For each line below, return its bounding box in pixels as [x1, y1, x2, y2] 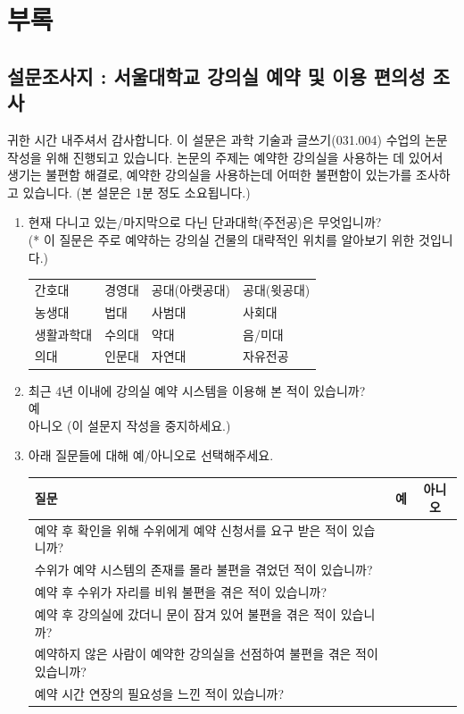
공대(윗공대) [243, 280, 311, 298]
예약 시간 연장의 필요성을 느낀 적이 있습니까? [34, 684, 285, 702]
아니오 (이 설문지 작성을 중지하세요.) [28, 416, 231, 434]
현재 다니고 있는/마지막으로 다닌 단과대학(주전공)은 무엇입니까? [28, 213, 382, 231]
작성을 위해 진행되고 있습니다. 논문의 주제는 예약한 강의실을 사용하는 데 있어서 [7, 147, 443, 166]
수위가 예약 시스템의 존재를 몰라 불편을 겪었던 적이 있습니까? [34, 560, 373, 579]
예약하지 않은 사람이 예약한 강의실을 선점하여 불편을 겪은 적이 [34, 644, 378, 663]
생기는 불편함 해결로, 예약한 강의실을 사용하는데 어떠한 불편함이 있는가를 [7, 165, 412, 184]
